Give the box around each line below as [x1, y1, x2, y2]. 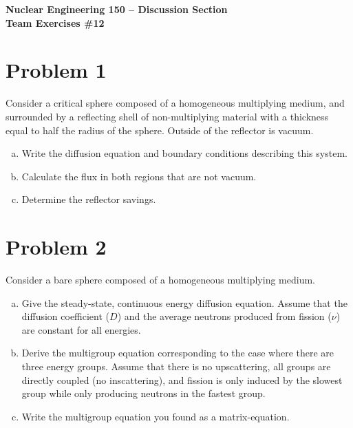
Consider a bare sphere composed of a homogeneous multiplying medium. [6, 272, 315, 286]
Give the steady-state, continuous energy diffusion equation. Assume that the [21, 295, 347, 310]
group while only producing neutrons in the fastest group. [21, 386, 266, 400]
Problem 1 [6, 56, 107, 84]
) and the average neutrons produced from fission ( [117, 309, 332, 323]
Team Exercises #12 [6, 15, 105, 30]
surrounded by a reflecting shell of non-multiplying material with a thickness [6, 109, 329, 123]
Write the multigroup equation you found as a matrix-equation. [21, 409, 290, 423]
